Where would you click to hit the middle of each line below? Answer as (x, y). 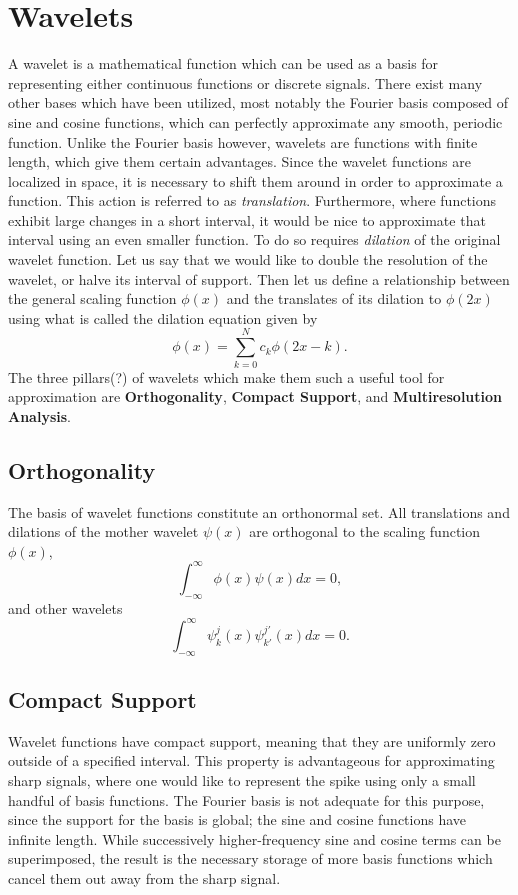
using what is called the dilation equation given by (163, 317)
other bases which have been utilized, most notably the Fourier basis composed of (258, 102)
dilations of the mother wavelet (103, 531)
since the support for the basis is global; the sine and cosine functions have (237, 819)
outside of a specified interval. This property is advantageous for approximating (251, 760)
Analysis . (39, 415)
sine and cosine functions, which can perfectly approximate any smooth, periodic (255, 121)
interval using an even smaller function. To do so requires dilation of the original (254, 239)
